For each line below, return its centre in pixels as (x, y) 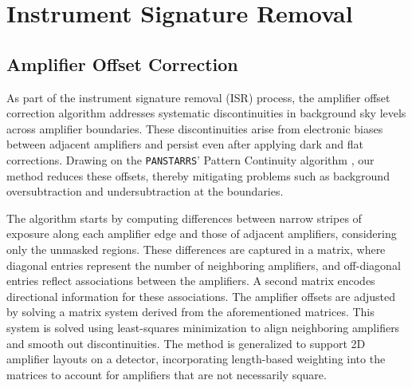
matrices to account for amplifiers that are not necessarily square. (167, 374)
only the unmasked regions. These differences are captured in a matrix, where (196, 249)
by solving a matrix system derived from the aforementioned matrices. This (190, 312)
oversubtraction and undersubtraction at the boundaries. (145, 191)
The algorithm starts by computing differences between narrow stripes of (184, 218)
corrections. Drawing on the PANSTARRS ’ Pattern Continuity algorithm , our (190, 159)
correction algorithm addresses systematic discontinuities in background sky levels (206, 113)
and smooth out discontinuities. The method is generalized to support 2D (186, 343)
